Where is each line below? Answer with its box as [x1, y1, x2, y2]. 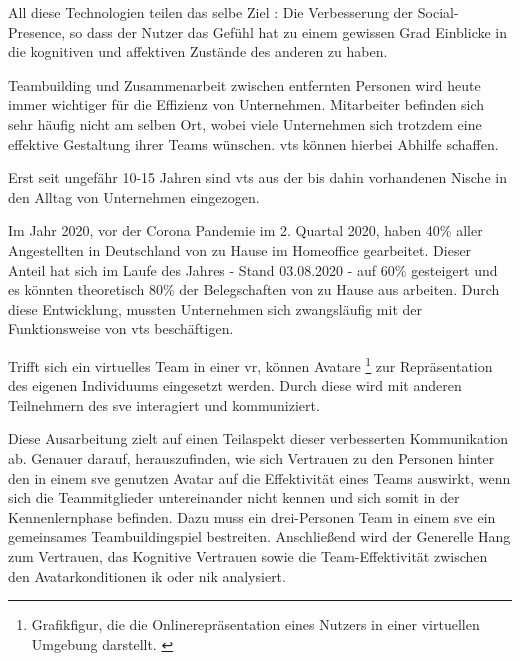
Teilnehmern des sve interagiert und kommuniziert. [8, 394, 320, 415]
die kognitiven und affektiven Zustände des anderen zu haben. [8, 41, 388, 62]
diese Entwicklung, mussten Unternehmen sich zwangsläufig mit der [8, 298, 423, 319]
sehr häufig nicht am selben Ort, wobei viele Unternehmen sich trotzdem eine [8, 113, 482, 134]
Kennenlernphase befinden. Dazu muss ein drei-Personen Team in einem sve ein [8, 506, 496, 527]
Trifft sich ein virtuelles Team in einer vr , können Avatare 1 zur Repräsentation [8, 352, 493, 376]
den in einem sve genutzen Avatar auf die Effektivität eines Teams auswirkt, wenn [8, 467, 511, 488]
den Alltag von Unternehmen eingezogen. [8, 186, 260, 207]
